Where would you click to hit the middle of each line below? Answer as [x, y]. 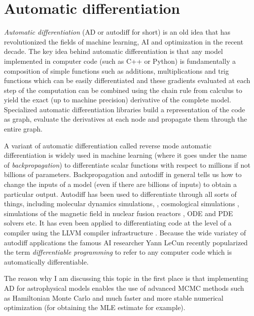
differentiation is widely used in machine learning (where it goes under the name [126, 155]
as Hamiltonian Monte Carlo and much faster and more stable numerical [114, 297]
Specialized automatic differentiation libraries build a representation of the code [125, 109]
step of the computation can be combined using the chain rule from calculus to [123, 90]
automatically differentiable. [46, 261]
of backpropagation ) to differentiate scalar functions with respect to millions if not [127, 164]
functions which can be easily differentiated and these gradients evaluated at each [127, 80]
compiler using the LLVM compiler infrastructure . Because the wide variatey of [125, 232]
